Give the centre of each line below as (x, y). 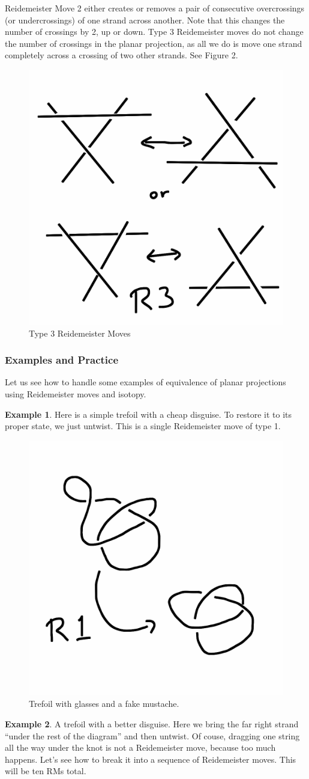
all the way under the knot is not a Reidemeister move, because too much (140, 747)
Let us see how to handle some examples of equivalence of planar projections (145, 382)
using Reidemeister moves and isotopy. (76, 393)
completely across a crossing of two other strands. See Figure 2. (121, 55)
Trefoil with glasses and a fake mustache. (104, 704)
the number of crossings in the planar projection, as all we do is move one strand (154, 43)
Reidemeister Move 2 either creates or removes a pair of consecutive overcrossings (155, 8)
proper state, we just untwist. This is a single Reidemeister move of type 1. (143, 426)
